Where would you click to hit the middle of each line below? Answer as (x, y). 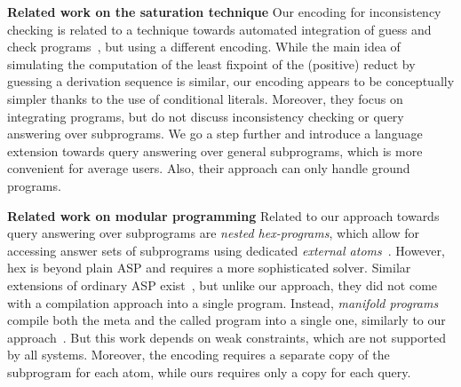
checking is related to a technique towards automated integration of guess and (219, 29)
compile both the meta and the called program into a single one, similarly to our (227, 320)
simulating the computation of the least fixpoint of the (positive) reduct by (211, 63)
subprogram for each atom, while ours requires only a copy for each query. (209, 371)
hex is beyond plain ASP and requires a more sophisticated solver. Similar (209, 268)
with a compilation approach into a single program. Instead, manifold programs (223, 302)
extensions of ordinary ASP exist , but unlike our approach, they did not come (223, 284)
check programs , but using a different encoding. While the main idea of (204, 47)
